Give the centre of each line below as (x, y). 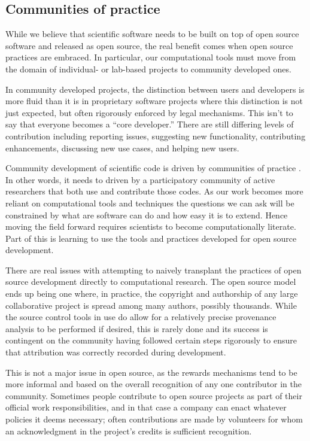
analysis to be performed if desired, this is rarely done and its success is (137, 328)
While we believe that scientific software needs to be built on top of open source (152, 34)
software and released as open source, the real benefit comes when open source (149, 45)
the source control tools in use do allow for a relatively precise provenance (141, 317)
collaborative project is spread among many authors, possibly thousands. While (151, 305)
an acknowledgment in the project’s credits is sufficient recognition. (129, 431)
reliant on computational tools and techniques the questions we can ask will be (150, 203)
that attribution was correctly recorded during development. (116, 352)
